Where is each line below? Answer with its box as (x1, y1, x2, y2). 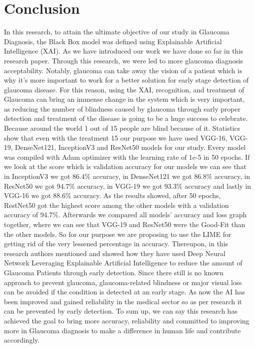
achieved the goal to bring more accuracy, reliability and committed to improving (4, 315, 250, 325)
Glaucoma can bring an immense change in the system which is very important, (4, 94, 245, 104)
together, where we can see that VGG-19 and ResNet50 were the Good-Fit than (4, 219, 246, 229)
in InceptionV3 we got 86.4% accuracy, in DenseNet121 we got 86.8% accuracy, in (4, 171, 251, 181)
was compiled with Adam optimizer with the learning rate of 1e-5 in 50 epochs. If (4, 151, 250, 162)
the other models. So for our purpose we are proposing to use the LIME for (4, 229, 231, 239)
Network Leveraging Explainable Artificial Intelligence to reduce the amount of (4, 258, 243, 268)
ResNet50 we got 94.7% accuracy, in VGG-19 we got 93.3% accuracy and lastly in (4, 180, 251, 191)
